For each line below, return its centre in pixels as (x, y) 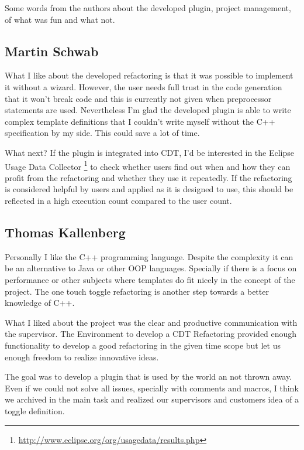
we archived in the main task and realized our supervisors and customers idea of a (152, 399)
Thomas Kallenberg (65, 232)
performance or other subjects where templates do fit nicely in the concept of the (150, 279)
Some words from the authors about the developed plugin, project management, (148, 8)
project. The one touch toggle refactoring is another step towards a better (137, 291)
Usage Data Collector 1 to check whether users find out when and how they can (148, 165)
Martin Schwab (52, 51)
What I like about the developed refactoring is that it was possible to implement (149, 75)
